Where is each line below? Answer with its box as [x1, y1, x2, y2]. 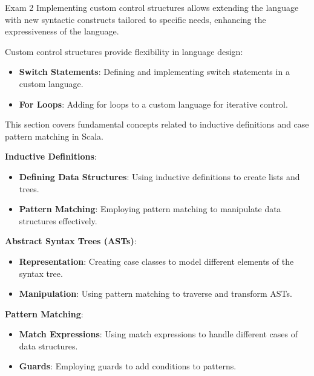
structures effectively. [19, 214, 97, 227]
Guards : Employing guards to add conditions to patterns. [19, 360, 237, 372]
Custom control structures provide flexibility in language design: [5, 45, 243, 57]
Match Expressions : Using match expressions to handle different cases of [19, 328, 298, 340]
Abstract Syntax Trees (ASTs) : [5, 235, 137, 247]
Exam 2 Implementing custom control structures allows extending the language [5, 1, 299, 13]
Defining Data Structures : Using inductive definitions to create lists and [19, 170, 300, 183]
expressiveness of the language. [5, 25, 119, 37]
